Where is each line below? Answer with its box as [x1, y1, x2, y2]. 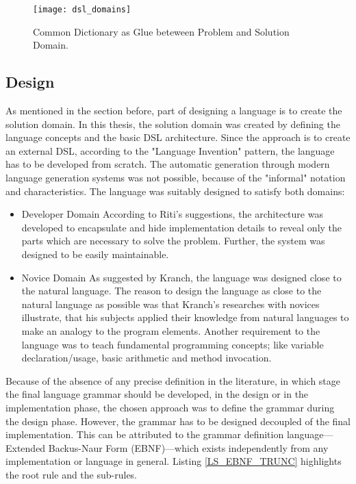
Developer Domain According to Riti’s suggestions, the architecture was [21, 207, 323, 221]
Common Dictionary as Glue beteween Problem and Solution [33, 24, 290, 38]
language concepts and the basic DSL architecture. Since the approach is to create [5, 130, 351, 144]
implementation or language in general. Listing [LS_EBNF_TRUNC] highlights [5, 454, 342, 468]
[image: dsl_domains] [33, 5, 131, 14]
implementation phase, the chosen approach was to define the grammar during [5, 400, 335, 414]
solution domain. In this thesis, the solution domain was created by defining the [5, 116, 340, 131]
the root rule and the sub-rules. [5, 467, 138, 481]
